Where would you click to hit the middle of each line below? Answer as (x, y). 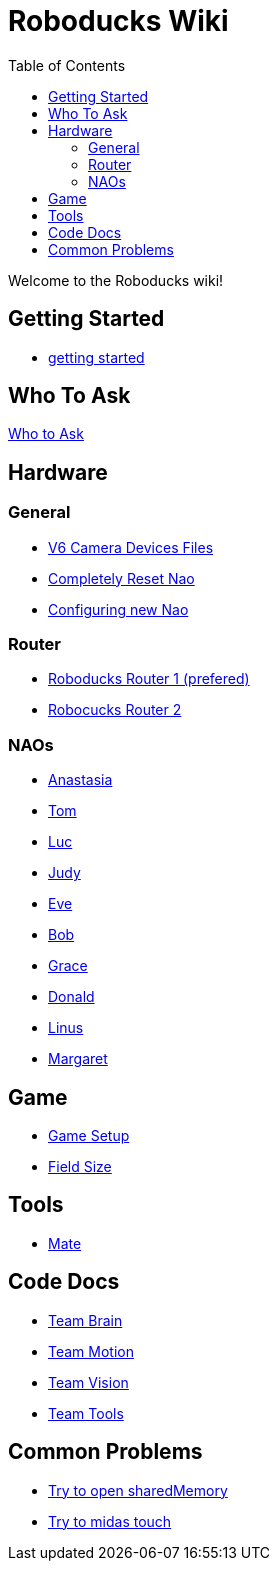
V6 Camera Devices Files (131, 547)
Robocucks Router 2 (115, 710)
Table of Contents (67, 65)
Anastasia (80, 780)
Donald (71, 997)
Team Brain (85, 1320)
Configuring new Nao (118, 609)
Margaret (78, 1059)
